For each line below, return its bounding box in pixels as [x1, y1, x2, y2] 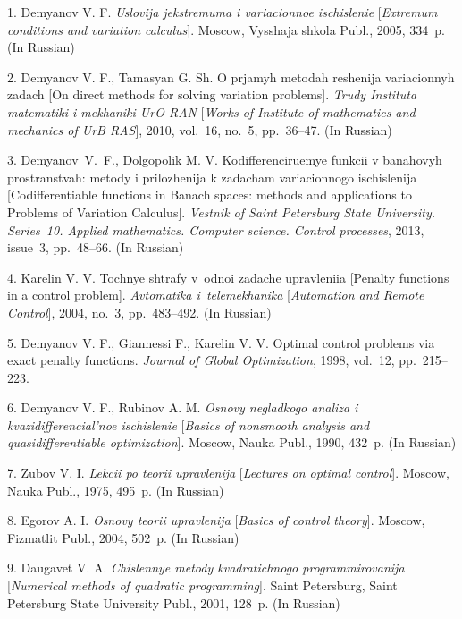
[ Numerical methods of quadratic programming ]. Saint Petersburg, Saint [7, 576, 398, 595]
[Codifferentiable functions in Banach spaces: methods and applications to [7, 185, 412, 204]
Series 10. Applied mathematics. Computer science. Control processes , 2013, [7, 220, 424, 239]
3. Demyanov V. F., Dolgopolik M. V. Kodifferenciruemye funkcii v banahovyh [7, 150, 442, 169]
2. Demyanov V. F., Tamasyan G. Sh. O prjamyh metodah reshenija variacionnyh [7, 67, 455, 86]
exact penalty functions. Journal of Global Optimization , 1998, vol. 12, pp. [7, 351, 416, 369]
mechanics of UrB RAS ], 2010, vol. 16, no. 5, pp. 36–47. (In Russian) [7, 120, 392, 139]
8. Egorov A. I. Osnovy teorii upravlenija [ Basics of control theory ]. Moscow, [7, 511, 425, 530]
